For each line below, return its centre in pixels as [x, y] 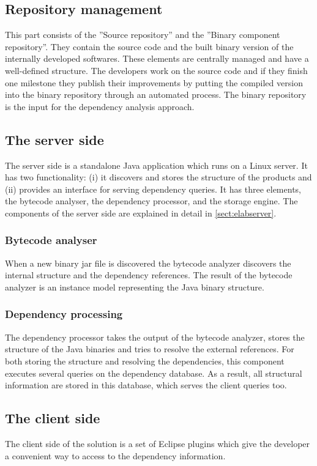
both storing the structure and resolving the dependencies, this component [145, 361]
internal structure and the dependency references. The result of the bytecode [149, 275]
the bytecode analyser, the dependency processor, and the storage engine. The [151, 201]
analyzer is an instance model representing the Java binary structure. [135, 287]
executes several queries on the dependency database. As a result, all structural [154, 373]
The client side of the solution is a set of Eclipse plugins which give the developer [158, 443]
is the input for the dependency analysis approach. [100, 106]
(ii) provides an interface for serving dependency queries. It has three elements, [153, 189]
